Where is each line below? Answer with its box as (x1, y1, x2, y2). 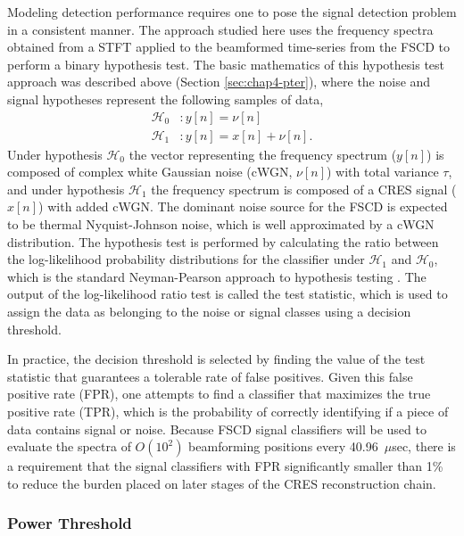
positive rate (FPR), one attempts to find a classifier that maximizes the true (7, 384, 431, 403)
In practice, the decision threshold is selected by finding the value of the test (7, 350, 426, 368)
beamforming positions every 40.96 (188, 437, 378, 456)
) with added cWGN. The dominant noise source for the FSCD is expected (38, 197, 448, 216)
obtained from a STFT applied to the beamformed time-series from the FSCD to (7, 37, 450, 56)
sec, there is (392, 437, 456, 456)
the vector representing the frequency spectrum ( (128, 144, 397, 163)
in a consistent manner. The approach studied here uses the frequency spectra (7, 20, 434, 38)
